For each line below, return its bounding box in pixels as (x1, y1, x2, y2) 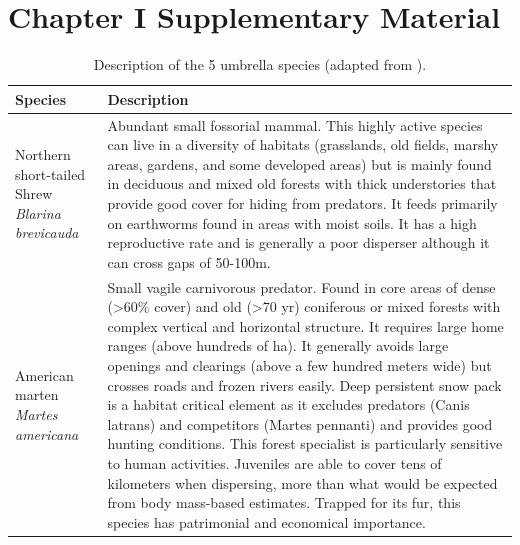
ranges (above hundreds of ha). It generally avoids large (107, 335, 449, 356)
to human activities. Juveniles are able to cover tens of (107, 452, 442, 473)
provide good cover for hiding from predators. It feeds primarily (107, 192, 498, 213)
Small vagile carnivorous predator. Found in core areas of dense (107, 276, 496, 297)
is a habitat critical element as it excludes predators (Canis (107, 394, 470, 415)
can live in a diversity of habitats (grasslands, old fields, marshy (107, 134, 499, 155)
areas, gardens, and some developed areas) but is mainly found (107, 153, 492, 174)
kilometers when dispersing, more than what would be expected (107, 472, 498, 493)
